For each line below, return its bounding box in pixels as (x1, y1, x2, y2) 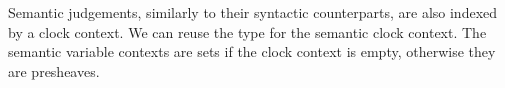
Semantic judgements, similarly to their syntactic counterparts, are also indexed (8, 2, 498, 22)
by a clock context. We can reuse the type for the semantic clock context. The (8, 21, 487, 42)
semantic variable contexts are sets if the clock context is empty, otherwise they (8, 41, 496, 62)
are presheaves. (8, 60, 100, 81)
